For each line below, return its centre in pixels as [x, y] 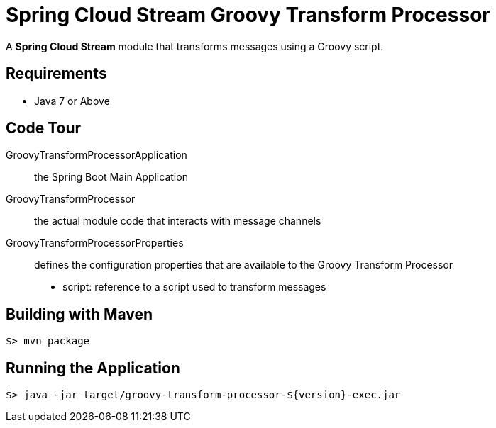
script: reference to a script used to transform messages [194, 287]
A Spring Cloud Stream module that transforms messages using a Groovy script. [195, 46]
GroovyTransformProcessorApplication [97, 155]
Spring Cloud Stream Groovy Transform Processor [248, 15]
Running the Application [93, 368]
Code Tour [44, 128]
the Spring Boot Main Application [111, 177]
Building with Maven [79, 314]
